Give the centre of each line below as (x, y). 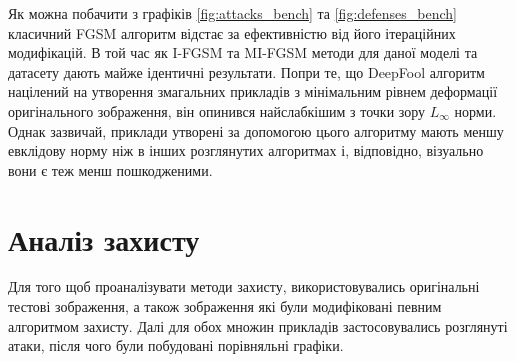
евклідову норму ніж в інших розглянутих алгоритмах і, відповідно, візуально (246, 150)
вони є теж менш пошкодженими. (110, 169)
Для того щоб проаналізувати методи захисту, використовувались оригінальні (244, 286)
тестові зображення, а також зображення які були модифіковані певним (225, 306)
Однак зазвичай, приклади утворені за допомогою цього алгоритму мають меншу (256, 130)
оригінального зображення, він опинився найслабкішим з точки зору (217, 110)
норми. (475, 110)
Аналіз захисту (104, 238)
